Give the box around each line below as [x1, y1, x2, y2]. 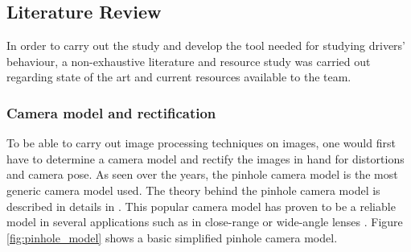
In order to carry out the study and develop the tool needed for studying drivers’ [6, 37, 405, 54]
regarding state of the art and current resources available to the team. [6, 68, 351, 85]
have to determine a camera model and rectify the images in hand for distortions [6, 150, 405, 167]
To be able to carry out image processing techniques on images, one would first [6, 134, 396, 151]
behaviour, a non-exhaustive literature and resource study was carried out [6, 52, 371, 69]
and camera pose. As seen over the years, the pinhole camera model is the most [6, 166, 398, 183]
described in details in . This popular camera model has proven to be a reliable [6, 197, 396, 214]
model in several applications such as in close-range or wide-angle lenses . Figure [6, 213, 403, 230]
